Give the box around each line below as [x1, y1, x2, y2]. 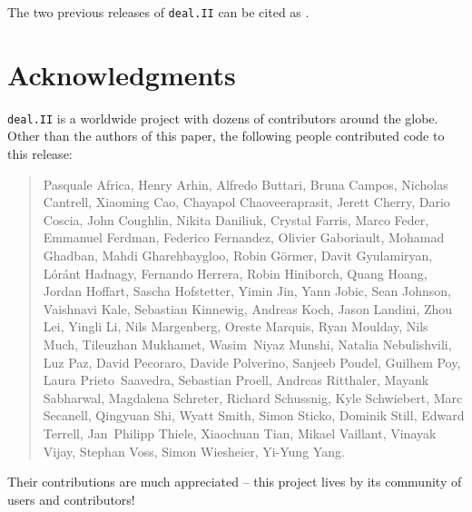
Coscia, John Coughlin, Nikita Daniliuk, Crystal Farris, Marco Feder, [43, 210, 429, 229]
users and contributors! [7, 489, 135, 508]
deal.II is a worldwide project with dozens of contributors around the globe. [7, 108, 438, 127]
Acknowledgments [7, 55, 236, 93]
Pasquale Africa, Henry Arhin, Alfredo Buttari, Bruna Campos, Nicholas [43, 174, 448, 193]
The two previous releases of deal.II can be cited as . [7, 3, 310, 21]
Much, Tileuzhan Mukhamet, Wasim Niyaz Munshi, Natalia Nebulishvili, [43, 334, 452, 353]
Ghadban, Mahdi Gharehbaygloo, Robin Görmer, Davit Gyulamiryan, [43, 246, 433, 264]
